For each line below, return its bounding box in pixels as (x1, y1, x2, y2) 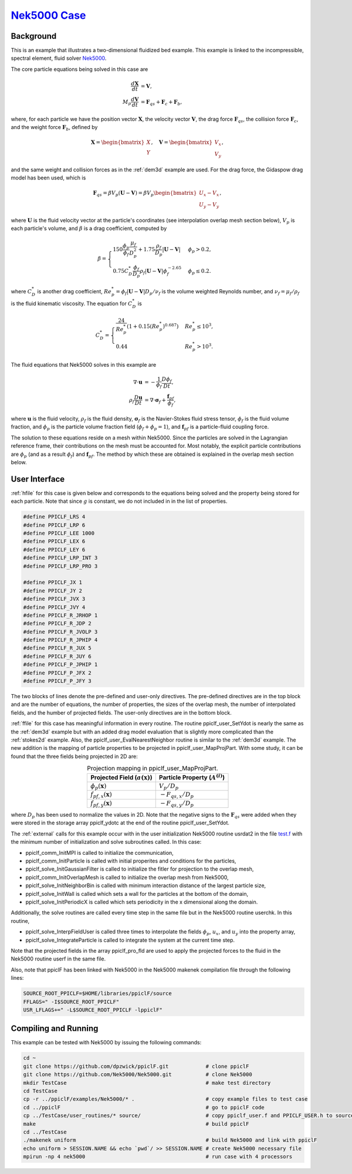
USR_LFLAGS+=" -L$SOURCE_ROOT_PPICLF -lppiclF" (23, 1006, 163, 1013)
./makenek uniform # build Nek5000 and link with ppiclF (23, 1137, 317, 1143)
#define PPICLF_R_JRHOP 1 (23, 612, 98, 618)
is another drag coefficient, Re (37, 287, 111, 295)
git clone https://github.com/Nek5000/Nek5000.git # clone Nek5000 (23, 1071, 252, 1078)
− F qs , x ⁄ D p (160, 791, 194, 800)
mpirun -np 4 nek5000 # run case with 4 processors (23, 1153, 293, 1160)
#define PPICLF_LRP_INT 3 (23, 554, 98, 561)
